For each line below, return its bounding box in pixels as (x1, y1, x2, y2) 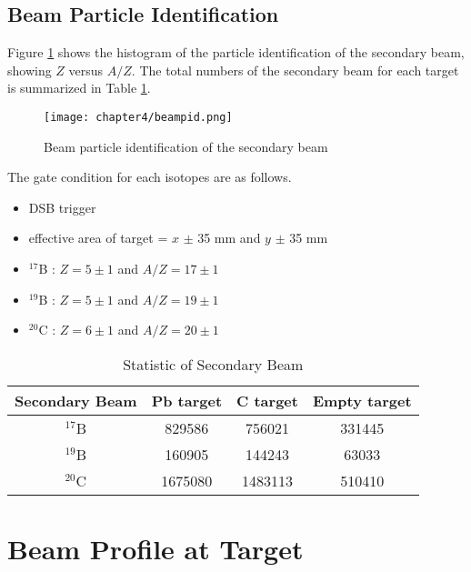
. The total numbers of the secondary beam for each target (131, 60, 459, 79)
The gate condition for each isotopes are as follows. (7, 167, 292, 186)
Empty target (312, 389, 412, 411)
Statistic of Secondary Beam (123, 353, 304, 375)
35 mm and (197, 228, 261, 247)
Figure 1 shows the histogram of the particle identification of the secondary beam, (7, 43, 465, 62)
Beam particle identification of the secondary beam (44, 136, 328, 156)
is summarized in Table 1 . (7, 78, 151, 97)
